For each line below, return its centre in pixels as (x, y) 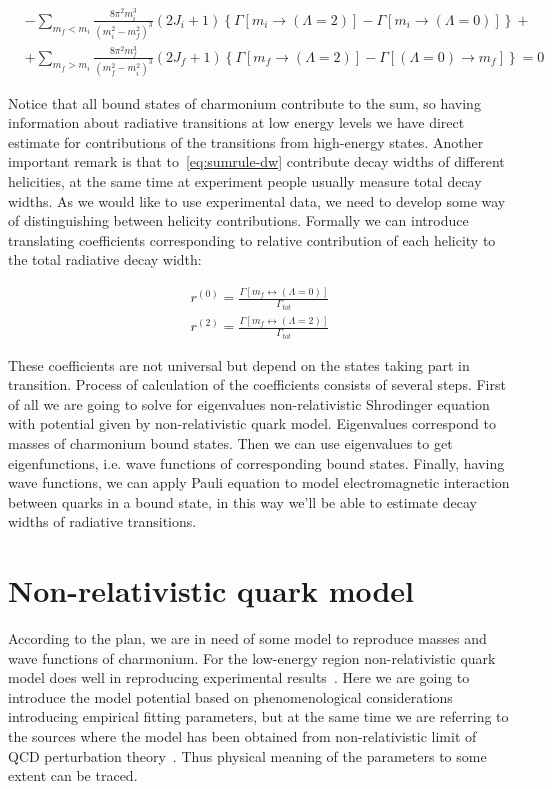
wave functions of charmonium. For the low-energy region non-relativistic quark (252, 657)
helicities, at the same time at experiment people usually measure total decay (245, 180)
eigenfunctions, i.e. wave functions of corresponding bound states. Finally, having (256, 462)
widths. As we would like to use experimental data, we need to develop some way (257, 200)
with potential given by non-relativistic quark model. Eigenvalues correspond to (252, 423)
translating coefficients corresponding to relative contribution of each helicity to (252, 239)
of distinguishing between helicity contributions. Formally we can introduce (238, 220)
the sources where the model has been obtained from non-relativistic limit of (242, 735)
